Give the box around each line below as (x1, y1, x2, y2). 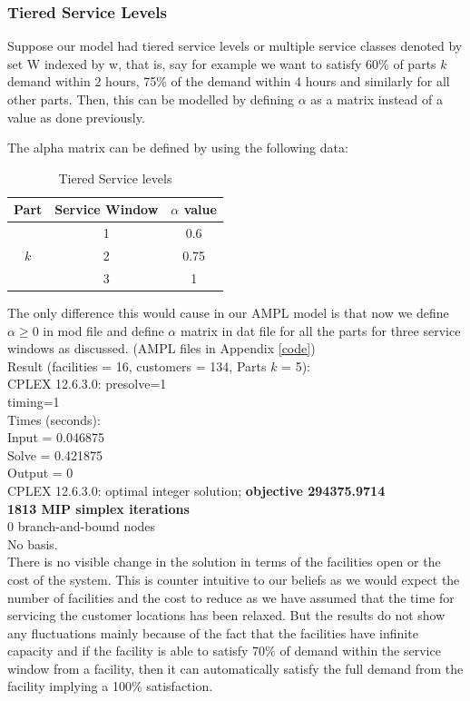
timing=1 (7, 391, 60, 410)
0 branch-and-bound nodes (7, 517, 156, 536)
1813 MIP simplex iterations (7, 499, 190, 518)
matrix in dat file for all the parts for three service (180, 321, 461, 340)
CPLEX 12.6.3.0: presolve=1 (7, 374, 167, 393)
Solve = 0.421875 (7, 445, 103, 464)
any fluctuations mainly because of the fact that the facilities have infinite (7, 623, 418, 642)
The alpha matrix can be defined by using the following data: (7, 138, 348, 157)
